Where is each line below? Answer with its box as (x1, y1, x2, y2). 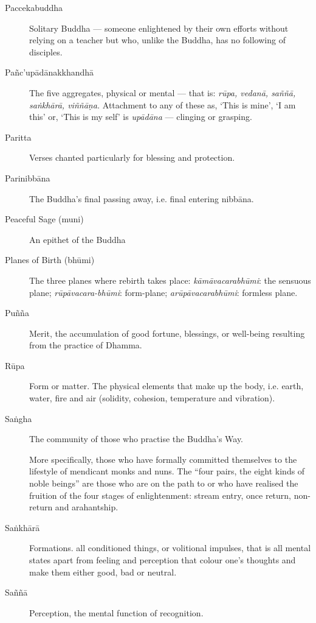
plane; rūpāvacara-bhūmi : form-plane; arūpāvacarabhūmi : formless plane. (29, 286, 298, 298)
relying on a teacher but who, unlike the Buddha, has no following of (29, 33, 286, 46)
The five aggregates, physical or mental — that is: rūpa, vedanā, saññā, (29, 86, 296, 99)
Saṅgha (5, 412, 32, 424)
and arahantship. (55, 501, 118, 513)
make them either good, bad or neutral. (29, 565, 177, 578)
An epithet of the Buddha (29, 233, 126, 245)
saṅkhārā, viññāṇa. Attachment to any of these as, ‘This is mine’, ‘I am (29, 98, 296, 111)
